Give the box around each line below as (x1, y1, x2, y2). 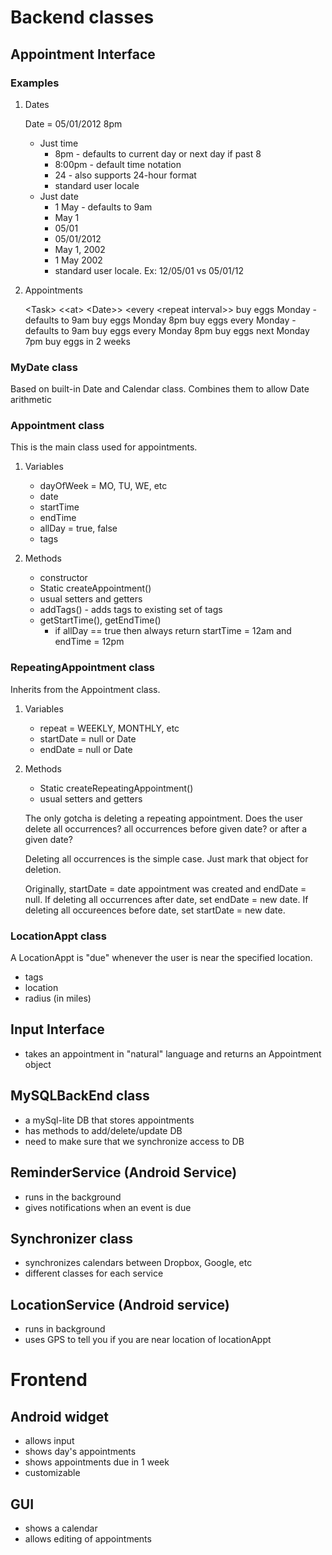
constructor (39, 572, 88, 584)
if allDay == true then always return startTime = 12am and (54, 625, 292, 637)
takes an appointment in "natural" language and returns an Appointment (24, 1047, 322, 1060)
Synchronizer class (10, 1230, 133, 1247)
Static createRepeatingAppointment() (39, 782, 194, 794)
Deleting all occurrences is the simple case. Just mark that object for (24, 852, 309, 865)
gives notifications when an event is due (24, 1201, 192, 1213)
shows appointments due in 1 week (24, 1456, 170, 1468)
